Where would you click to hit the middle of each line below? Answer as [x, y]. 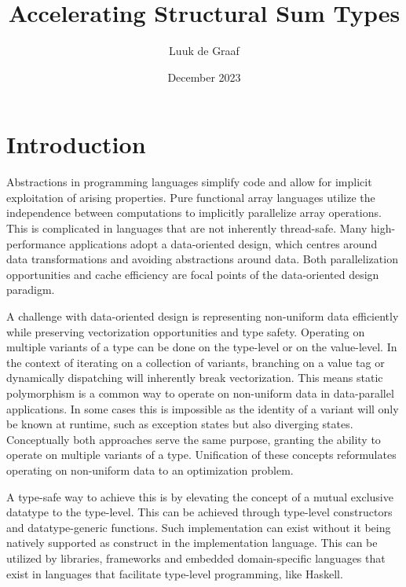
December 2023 [204, 77]
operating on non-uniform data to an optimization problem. [150, 470]
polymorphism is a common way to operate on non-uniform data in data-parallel [200, 393]
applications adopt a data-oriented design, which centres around [223, 243]
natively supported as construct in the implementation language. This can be [192, 543]
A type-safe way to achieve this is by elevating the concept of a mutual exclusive [200, 496]
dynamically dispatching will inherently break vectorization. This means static [195, 378]
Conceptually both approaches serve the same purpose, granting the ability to [194, 439]
